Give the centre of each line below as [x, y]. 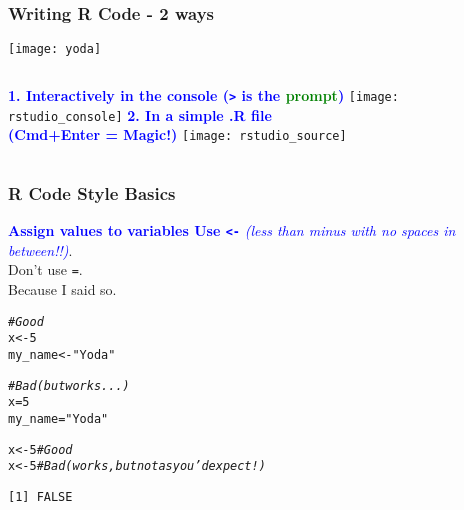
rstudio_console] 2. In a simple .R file [140, 114]
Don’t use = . [45, 269]
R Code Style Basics [92, 192]
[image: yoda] [55, 49]
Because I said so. [62, 288]
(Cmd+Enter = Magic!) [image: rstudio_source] [177, 134]
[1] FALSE [40, 496]
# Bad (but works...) [69, 385]
